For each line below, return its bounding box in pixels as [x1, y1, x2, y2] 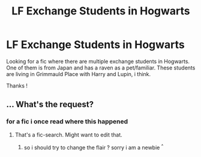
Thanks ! [6, 82, 28, 89]
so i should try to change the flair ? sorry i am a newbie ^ [23, 143, 164, 151]
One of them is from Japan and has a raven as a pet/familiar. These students [6, 64, 196, 71]
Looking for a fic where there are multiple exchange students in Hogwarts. [6, 58, 190, 65]
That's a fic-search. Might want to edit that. [14, 131, 122, 138]
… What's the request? [6, 99, 94, 110]
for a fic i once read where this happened [6, 117, 128, 126]
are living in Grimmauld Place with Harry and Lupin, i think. [6, 70, 151, 77]
